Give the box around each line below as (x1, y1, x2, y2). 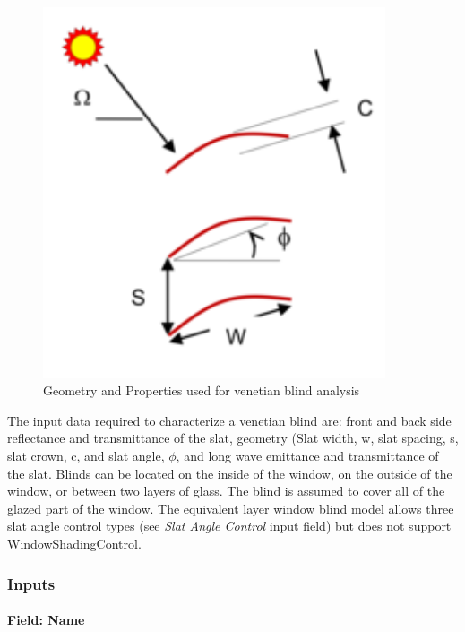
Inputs (7, 572, 56, 594)
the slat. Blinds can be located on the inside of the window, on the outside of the (7, 463, 452, 482)
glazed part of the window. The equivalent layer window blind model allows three (7, 498, 454, 517)
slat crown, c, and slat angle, (7, 446, 165, 465)
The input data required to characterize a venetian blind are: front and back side (7, 411, 452, 429)
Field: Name (7, 610, 85, 629)
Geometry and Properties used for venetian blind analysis (43, 381, 360, 400)
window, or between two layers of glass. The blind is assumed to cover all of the (7, 481, 445, 500)
